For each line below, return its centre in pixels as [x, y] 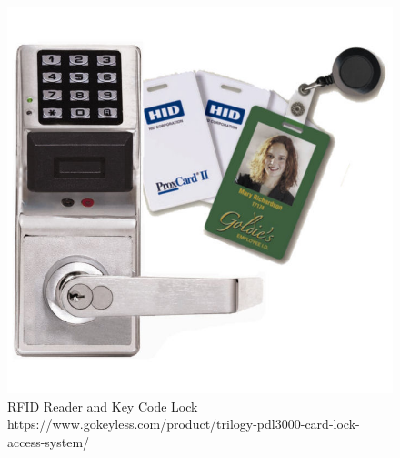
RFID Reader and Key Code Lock [103, 406]
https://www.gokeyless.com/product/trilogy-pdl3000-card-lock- [184, 424]
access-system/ [49, 441]
